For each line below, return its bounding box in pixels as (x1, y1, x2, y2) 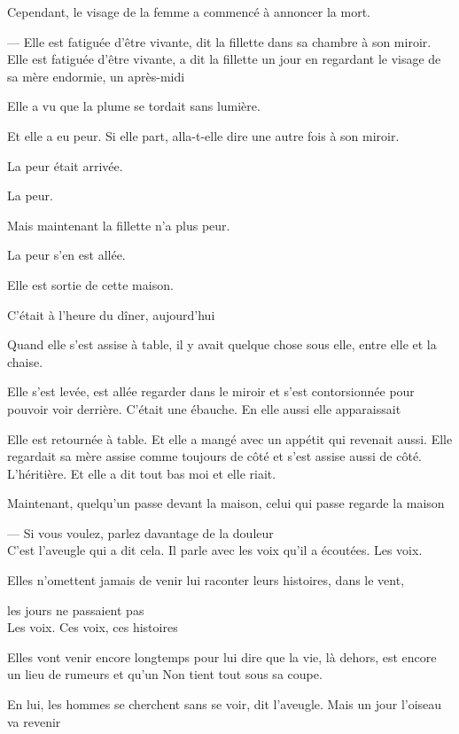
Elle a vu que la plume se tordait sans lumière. (7, 97, 261, 115)
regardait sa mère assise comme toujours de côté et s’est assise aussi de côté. (7, 447, 422, 465)
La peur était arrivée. (7, 156, 123, 175)
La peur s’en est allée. (7, 246, 126, 264)
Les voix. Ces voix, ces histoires (7, 618, 178, 636)
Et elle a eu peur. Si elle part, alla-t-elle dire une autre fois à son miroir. (7, 126, 400, 144)
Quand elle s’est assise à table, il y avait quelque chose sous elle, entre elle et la (7, 335, 437, 354)
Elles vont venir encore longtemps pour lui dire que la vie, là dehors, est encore (7, 647, 437, 666)
